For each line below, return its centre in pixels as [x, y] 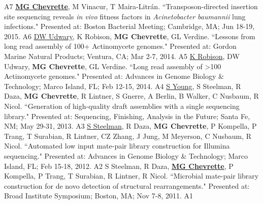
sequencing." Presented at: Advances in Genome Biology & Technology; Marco [126, 155]
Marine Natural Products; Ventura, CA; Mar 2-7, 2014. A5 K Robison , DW [122, 56]
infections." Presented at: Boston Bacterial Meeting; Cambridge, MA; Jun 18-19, [129, 26]
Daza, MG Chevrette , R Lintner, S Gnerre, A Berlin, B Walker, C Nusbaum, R [131, 96]
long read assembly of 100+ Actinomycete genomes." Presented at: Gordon [120, 46]
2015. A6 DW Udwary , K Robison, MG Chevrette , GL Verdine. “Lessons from [130, 36]
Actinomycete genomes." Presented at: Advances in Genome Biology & [114, 76]
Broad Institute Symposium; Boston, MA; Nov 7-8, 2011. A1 [99, 196]
